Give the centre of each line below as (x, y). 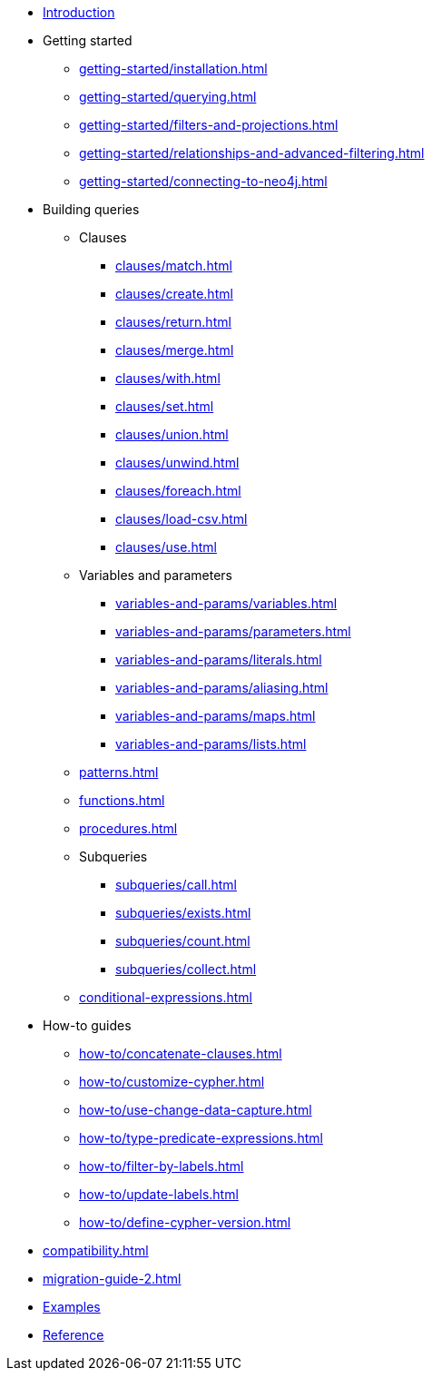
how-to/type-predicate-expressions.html (201, 1138)
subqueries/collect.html (186, 969)
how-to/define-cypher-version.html (185, 1222)
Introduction (79, 12)
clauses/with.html (168, 378)
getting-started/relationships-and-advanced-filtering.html (252, 153)
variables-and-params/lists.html (211, 744)
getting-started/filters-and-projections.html (209, 125)
